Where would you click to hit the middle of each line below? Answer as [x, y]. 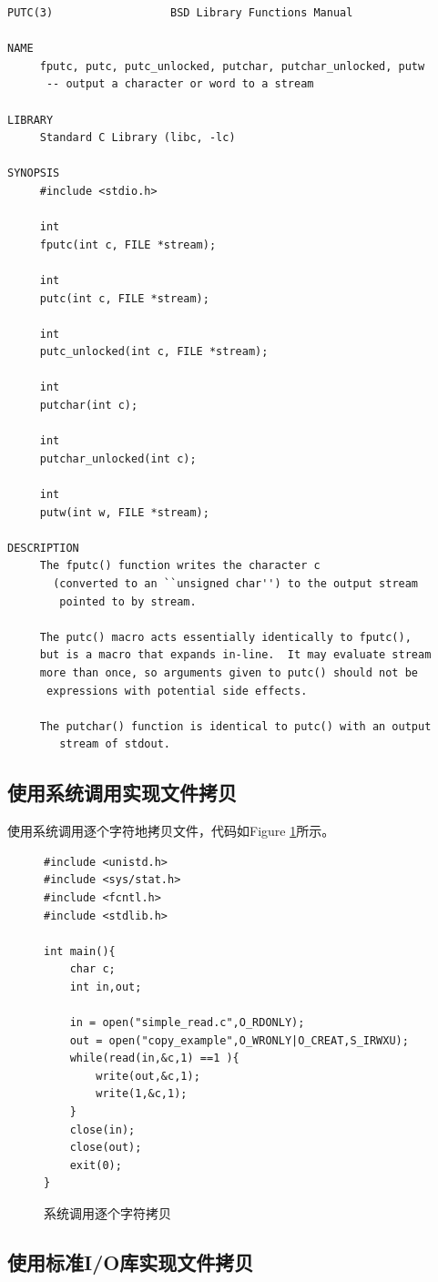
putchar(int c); [89, 406]
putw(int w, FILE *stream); [124, 512]
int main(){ [80, 951]
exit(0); [96, 1165]
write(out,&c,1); [148, 1076]
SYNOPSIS [34, 173]
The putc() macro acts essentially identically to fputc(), [225, 637]
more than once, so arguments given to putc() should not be [229, 672]
